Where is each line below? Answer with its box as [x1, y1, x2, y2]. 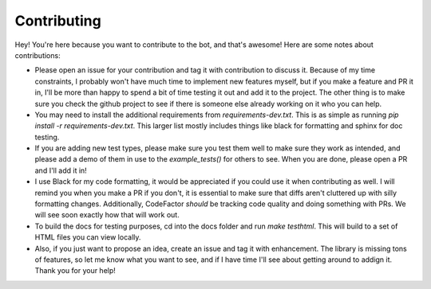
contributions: [14, 50, 61, 60]
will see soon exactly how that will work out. [34, 210, 180, 220]
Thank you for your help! [34, 266, 116, 275]
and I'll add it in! [34, 166, 87, 175]
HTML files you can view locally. [34, 232, 141, 242]
